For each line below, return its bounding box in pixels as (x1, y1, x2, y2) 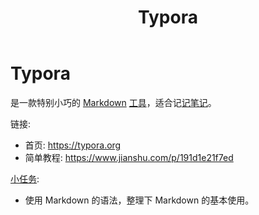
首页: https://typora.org (24, 139, 122, 151)
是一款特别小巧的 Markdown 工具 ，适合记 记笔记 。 (10, 96, 217, 108)
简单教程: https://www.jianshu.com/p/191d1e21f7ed (24, 151, 234, 163)
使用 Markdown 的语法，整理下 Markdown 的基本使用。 (24, 194, 255, 206)
